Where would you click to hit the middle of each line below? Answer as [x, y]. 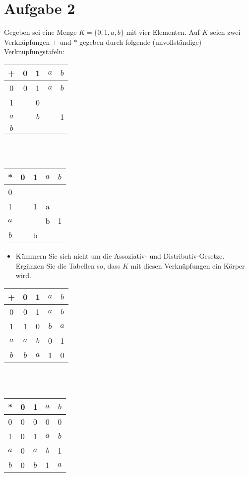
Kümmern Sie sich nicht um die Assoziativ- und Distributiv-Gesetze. [120, 256]
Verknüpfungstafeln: [34, 51]
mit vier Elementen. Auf [163, 32]
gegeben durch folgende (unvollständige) [141, 42]
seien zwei [225, 32]
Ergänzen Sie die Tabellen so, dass [68, 265]
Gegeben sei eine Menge [40, 32]
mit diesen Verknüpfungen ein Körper [188, 265]
